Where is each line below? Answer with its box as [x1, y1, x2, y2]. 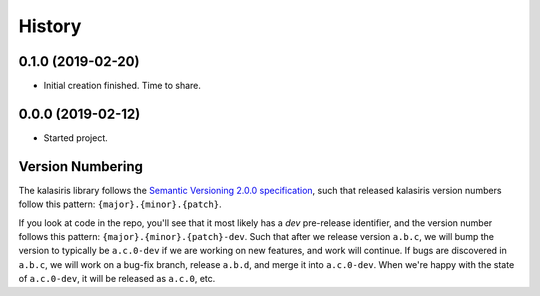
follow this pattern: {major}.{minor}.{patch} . [18, 198, 222, 210]
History [18, 15, 82, 37]
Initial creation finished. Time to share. [43, 80, 202, 92]
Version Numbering [18, 158, 144, 175]
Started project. [43, 131, 109, 144]
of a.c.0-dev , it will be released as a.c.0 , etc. [18, 273, 216, 285]
